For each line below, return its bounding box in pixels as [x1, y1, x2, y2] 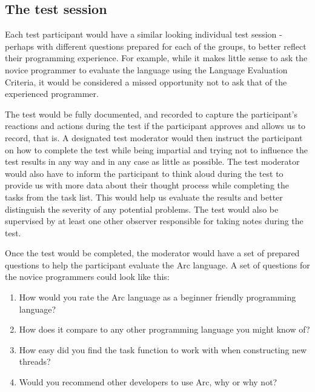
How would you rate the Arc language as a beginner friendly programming [19, 291, 296, 304]
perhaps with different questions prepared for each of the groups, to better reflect [5, 39, 307, 52]
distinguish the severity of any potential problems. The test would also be [5, 202, 279, 215]
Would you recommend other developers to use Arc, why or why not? [19, 376, 277, 388]
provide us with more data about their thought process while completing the [5, 179, 290, 191]
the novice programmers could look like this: [5, 270, 170, 283]
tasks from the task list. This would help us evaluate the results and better [5, 190, 283, 203]
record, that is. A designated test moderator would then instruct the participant [5, 131, 303, 144]
